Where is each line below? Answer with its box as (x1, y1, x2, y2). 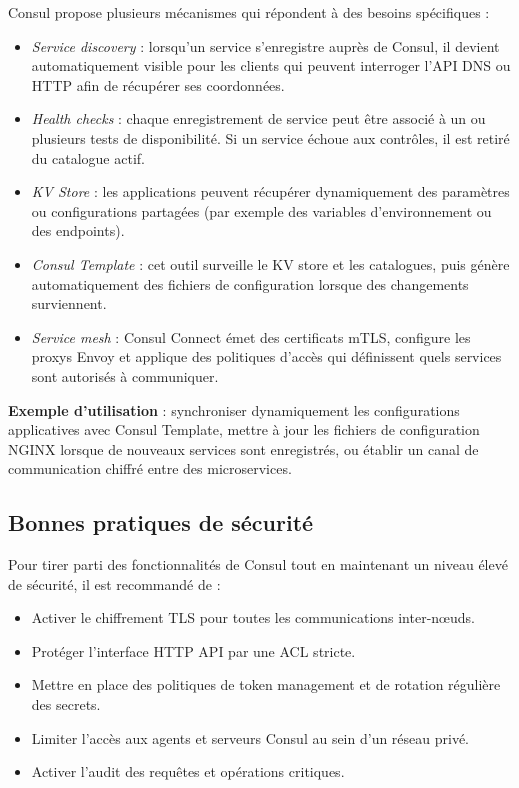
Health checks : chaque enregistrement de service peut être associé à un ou (31, 108, 486, 129)
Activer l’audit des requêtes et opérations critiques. (31, 761, 345, 782)
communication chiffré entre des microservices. (8, 458, 292, 479)
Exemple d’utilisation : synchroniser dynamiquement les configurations (8, 399, 460, 420)
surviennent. (31, 293, 107, 314)
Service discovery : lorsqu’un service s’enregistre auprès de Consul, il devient (31, 35, 500, 56)
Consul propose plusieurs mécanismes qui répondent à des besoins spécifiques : (8, 2, 490, 22)
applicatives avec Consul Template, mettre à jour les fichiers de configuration (8, 419, 480, 440)
